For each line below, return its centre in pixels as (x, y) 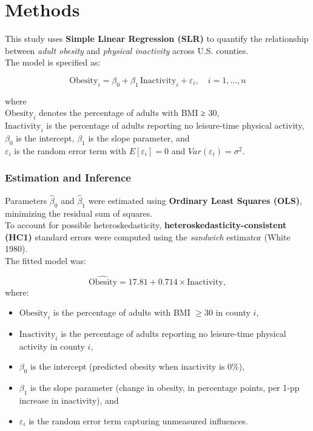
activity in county (52, 346)
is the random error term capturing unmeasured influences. (138, 420)
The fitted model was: (45, 260)
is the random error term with (70, 150)
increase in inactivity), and (69, 400)
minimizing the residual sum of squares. (79, 213)
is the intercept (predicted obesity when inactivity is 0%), (138, 366)
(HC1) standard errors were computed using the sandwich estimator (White (148, 236)
